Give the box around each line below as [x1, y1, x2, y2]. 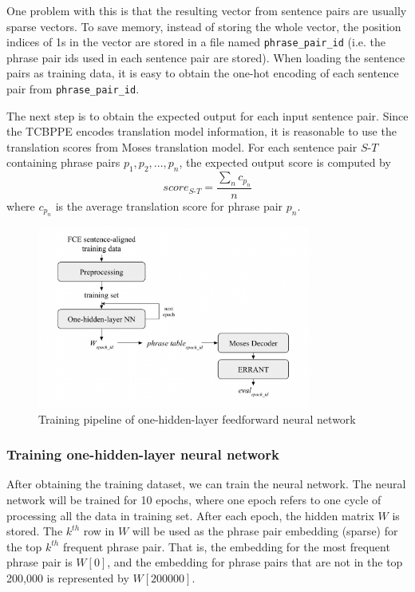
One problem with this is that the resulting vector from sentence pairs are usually [6, 2, 407, 18]
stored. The [6, 523, 63, 539]
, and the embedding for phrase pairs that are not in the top [107, 554, 403, 570]
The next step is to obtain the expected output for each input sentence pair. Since [6, 107, 409, 124]
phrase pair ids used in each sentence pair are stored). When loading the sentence [6, 49, 405, 65]
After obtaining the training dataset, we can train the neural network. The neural [6, 476, 406, 492]
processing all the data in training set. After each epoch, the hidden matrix [6, 507, 374, 523]
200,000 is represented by [6, 569, 129, 586]
